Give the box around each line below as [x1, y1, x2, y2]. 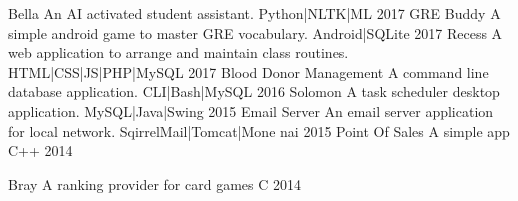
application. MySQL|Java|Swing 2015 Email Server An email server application [8, 100, 494, 121]
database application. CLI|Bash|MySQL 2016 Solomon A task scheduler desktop [8, 81, 500, 102]
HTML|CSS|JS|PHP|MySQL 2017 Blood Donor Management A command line [8, 61, 489, 82]
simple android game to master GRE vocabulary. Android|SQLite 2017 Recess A [8, 22, 503, 43]
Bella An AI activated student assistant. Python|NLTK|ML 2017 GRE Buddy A [8, 3, 501, 23]
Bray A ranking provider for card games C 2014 [8, 173, 301, 194]
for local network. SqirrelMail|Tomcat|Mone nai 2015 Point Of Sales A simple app [8, 120, 510, 141]
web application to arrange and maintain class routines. [8, 42, 349, 63]
